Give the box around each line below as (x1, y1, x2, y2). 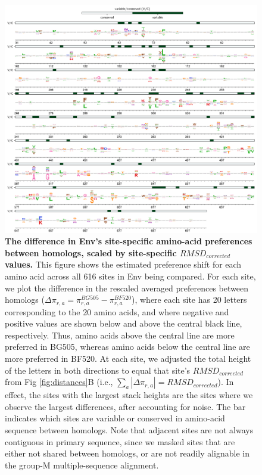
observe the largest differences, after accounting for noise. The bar (5, 400, 246, 412)
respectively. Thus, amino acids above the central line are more (5, 328, 235, 341)
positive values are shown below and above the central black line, (5, 317, 242, 330)
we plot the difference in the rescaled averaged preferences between (5, 281, 248, 294)
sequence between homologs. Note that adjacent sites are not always (5, 423, 254, 436)
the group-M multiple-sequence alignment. (5, 458, 159, 471)
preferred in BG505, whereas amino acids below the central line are (5, 340, 250, 353)
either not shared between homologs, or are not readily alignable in (5, 447, 250, 460)
